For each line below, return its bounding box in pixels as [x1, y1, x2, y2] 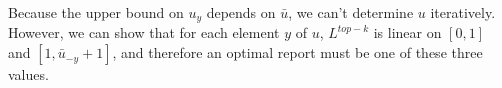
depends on [206, 2, 276, 22]
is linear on [373, 22, 442, 43]
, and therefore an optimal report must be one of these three [112, 42, 483, 63]
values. [8, 64, 49, 85]
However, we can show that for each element [8, 22, 280, 43]
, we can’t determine [288, 2, 414, 22]
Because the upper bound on [8, 2, 184, 22]
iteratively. [430, 2, 496, 22]
